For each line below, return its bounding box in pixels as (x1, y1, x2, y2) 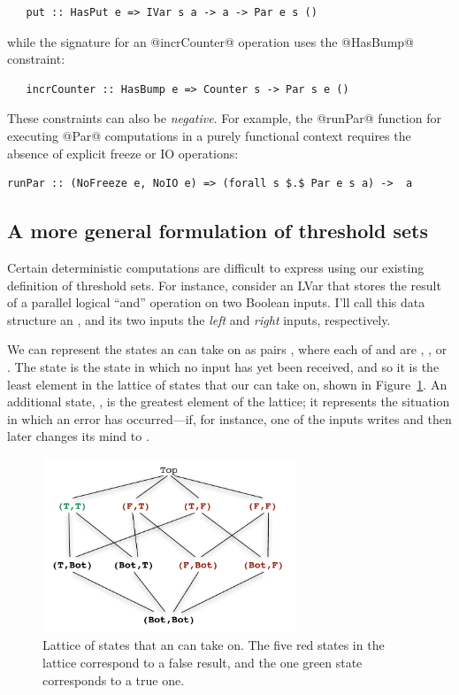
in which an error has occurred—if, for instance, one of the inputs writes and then (7, 409, 452, 428)
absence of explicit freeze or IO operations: (7, 143, 239, 162)
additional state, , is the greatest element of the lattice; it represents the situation (7, 392, 450, 411)
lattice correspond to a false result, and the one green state (42, 653, 363, 672)
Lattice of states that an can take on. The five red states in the (42, 636, 385, 654)
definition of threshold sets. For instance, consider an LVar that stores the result (7, 275, 441, 294)
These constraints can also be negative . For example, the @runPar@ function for (7, 109, 441, 127)
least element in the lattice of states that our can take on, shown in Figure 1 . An (7, 375, 448, 393)
